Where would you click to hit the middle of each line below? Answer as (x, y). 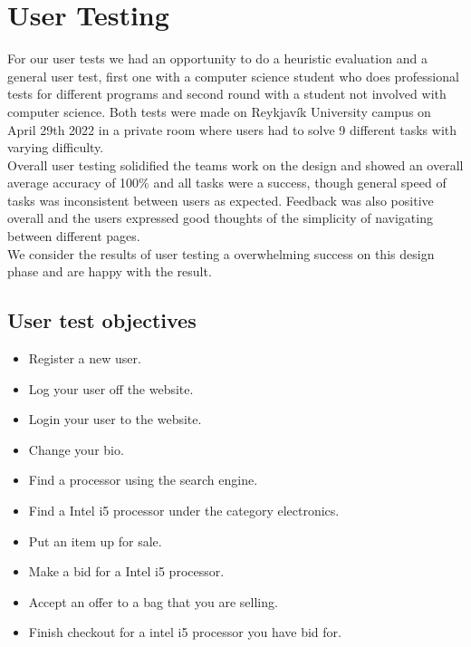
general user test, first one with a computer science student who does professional (233, 76)
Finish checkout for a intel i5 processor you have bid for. (185, 632)
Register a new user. (85, 358)
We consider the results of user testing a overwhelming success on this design (221, 253)
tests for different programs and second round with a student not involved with (227, 94)
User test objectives (102, 320)
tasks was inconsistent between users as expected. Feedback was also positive (221, 200)
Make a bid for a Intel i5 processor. (126, 571)
